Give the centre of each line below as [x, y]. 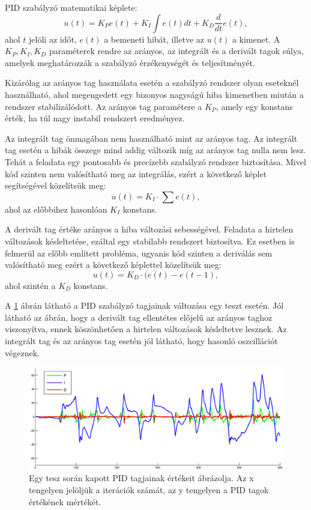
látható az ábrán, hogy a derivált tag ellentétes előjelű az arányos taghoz [139, 317]
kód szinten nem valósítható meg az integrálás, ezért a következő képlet [136, 173]
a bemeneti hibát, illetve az [154, 39]
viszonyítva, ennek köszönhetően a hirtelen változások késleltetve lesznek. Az [146, 329]
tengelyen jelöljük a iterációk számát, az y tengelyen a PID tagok [149, 490]
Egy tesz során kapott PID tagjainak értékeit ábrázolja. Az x [141, 478]
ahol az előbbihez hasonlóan [56, 209]
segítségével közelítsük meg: [56, 185]
